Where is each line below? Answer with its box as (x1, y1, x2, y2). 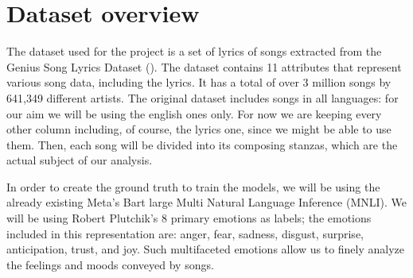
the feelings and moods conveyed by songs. (6, 256, 214, 272)
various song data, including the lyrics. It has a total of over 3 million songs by (6, 74, 392, 91)
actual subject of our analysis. (6, 152, 153, 168)
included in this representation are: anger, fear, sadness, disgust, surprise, (6, 225, 364, 241)
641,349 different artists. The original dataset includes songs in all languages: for (6, 89, 399, 106)
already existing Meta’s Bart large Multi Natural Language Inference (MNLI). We (6, 194, 407, 210)
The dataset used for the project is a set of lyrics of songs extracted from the (6, 43, 382, 60)
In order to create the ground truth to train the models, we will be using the (6, 178, 380, 195)
